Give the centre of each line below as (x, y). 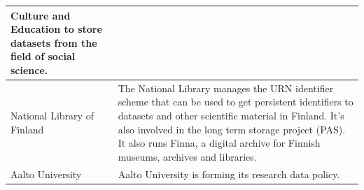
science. (29, 70)
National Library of (52, 115)
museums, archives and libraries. (187, 156)
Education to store (56, 29)
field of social (43, 56)
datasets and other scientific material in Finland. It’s (231, 115)
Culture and (41, 15)
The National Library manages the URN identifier (226, 88)
